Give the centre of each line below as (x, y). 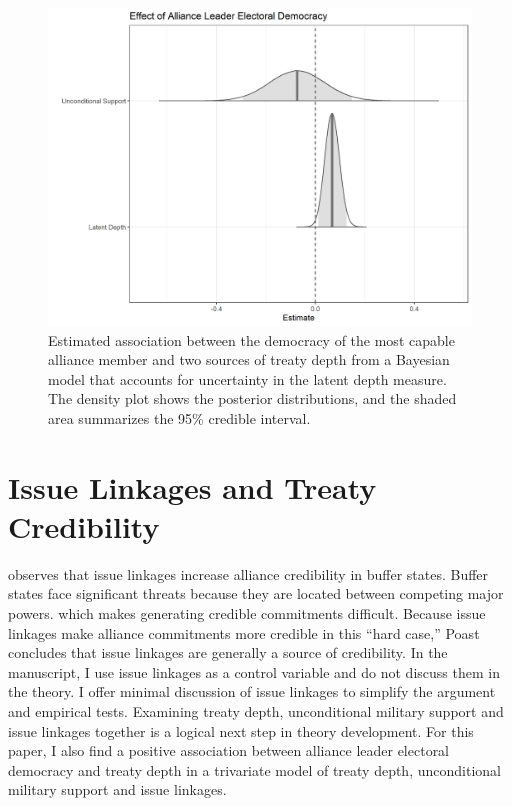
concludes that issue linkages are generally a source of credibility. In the (228, 652)
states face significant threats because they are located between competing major (256, 593)
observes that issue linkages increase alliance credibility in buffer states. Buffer (248, 573)
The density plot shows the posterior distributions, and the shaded (252, 398)
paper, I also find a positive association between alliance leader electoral (229, 750)
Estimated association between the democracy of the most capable (251, 339)
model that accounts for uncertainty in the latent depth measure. (247, 378)
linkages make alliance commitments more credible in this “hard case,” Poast (244, 632)
